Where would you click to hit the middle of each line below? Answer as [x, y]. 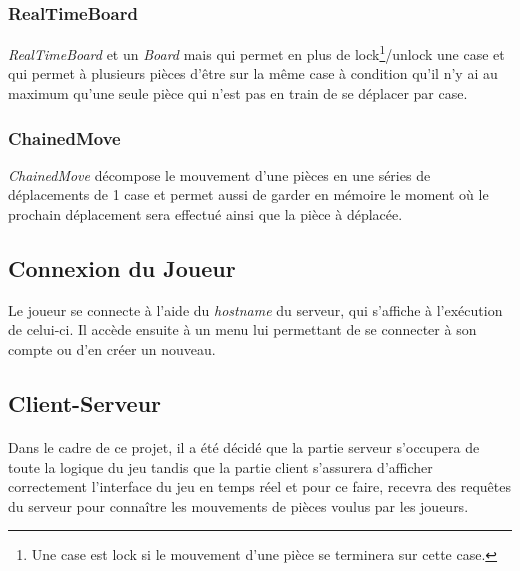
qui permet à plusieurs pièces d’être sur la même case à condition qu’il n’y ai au [253, 73]
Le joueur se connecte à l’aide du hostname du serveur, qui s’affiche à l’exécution [255, 309]
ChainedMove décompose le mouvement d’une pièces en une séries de [219, 174]
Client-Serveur [85, 403]
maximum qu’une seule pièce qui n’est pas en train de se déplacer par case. [238, 93]
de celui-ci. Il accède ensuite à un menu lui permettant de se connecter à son [242, 329]
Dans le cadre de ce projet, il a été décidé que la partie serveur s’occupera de [244, 447]
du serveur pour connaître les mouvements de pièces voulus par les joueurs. [238, 505]
